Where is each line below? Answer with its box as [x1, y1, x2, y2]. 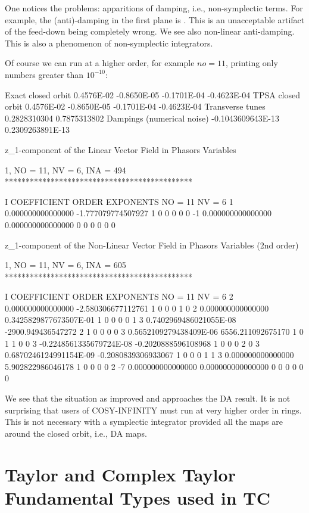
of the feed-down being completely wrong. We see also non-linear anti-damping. [5, 25, 295, 38]
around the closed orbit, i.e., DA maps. [5, 427, 147, 439]
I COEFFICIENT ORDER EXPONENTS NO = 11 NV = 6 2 [5, 290, 233, 303]
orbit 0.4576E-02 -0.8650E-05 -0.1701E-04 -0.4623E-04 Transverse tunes [5, 100, 266, 113]
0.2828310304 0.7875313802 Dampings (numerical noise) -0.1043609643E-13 [5, 111, 280, 124]
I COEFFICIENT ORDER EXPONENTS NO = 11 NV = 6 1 [5, 195, 233, 207]
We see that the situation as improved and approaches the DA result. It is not [5, 392, 291, 405]
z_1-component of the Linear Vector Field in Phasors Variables [5, 143, 236, 156]
